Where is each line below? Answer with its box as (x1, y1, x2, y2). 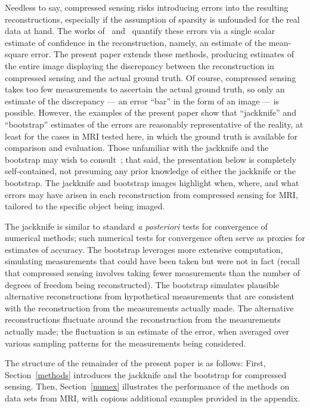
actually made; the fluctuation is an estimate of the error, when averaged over (5, 325, 290, 338)
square (5, 48, 29, 60)
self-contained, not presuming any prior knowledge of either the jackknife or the (5, 165, 296, 177)
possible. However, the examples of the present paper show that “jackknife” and (5, 106, 296, 119)
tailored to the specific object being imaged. (5, 200, 165, 212)
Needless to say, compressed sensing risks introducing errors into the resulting (5, 1, 289, 13)
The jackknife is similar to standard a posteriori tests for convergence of (5, 220, 268, 232)
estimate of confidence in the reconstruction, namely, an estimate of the (5, 36, 266, 48)
